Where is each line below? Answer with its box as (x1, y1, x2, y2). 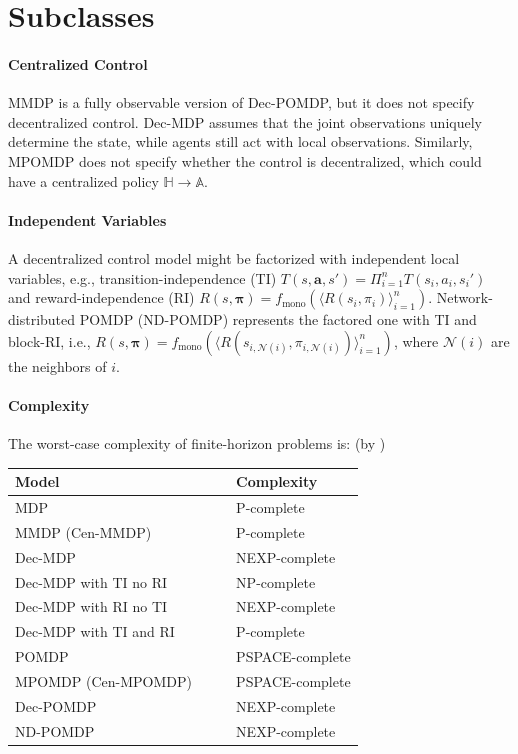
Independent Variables (8, 209, 167, 230)
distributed (8, 309, 76, 330)
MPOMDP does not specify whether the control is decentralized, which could (8, 150, 482, 171)
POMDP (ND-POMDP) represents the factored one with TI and (79, 309, 477, 330)
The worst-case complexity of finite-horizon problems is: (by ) (8, 433, 386, 454)
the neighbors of (8, 355, 107, 376)
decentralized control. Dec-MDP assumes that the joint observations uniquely (8, 111, 482, 132)
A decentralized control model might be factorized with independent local (8, 247, 460, 268)
